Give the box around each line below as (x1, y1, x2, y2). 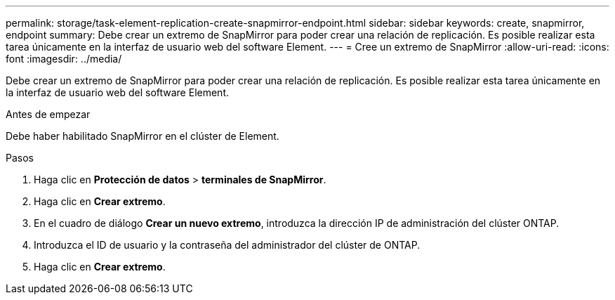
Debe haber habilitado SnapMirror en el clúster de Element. (6, 130, 279, 142)
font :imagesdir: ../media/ (6, 53, 122, 65)
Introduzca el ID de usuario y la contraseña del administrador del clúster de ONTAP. (34, 239, 421, 251)
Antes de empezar (6, 108, 91, 120)
